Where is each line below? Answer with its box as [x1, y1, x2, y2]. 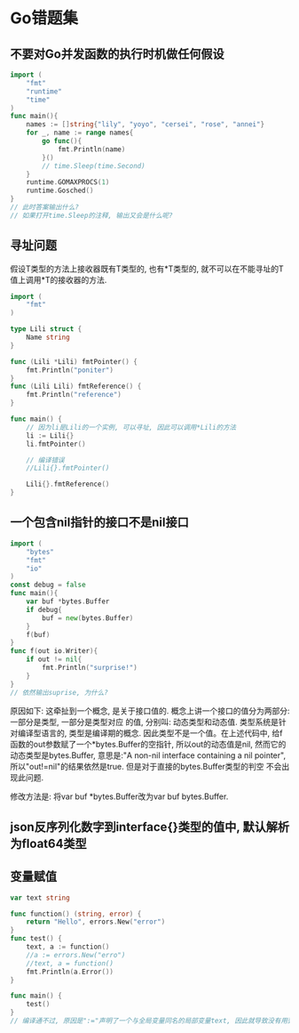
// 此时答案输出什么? [10, 203, 79, 212]
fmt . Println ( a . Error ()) [26, 967, 114, 976]
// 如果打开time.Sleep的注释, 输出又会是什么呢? [10, 211, 173, 220]
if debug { [26, 605, 63, 614]
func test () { [10, 934, 63, 943]
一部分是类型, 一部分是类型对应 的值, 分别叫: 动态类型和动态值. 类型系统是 [10, 716, 279, 727]
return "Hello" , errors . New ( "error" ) [26, 917, 166, 926]
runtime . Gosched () [26, 186, 94, 196]
